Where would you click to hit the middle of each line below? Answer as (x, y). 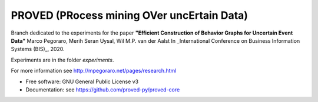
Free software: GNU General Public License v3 (82, 81)
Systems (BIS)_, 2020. (38, 49)
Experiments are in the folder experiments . (62, 60)
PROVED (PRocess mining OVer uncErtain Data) (130, 15)
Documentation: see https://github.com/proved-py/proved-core (103, 89)
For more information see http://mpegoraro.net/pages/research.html (94, 71)
